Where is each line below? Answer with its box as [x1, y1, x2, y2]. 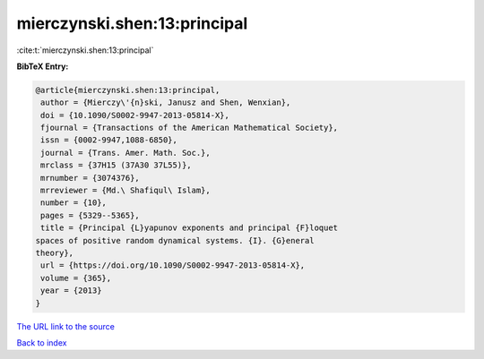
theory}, [35, 248, 74, 258]
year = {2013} [40, 286, 102, 295]
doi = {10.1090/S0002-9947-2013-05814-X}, [40, 110, 230, 120]
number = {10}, [40, 198, 108, 208]
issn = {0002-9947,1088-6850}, [40, 135, 178, 145]
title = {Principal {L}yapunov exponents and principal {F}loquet [40, 223, 339, 233]
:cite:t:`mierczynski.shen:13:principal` [16, 45, 154, 56]
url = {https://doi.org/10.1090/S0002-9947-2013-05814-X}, [40, 261, 306, 270]
